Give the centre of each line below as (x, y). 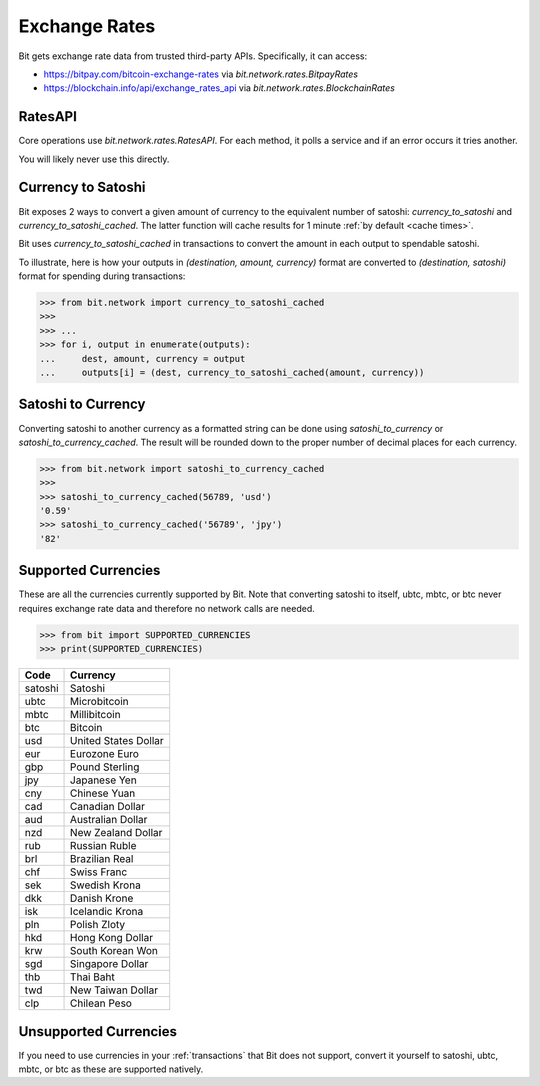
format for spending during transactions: (102, 276)
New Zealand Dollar (116, 833)
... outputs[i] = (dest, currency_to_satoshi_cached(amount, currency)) (232, 373)
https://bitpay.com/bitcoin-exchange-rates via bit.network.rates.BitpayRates (201, 74)
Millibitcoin (95, 715)
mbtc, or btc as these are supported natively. (111, 1069)
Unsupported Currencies (98, 1031)
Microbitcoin (99, 702)
